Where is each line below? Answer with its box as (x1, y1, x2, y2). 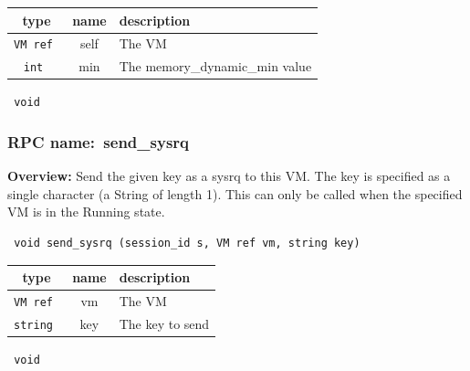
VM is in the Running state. (7, 202, 165, 221)
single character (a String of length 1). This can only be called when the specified (7, 184, 463, 203)
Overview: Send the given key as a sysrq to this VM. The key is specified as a (7, 166, 451, 185)
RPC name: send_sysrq (7, 130, 189, 153)
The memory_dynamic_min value (119, 57, 312, 76)
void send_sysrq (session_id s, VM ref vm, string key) (14, 237, 360, 250)
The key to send (119, 313, 210, 333)
